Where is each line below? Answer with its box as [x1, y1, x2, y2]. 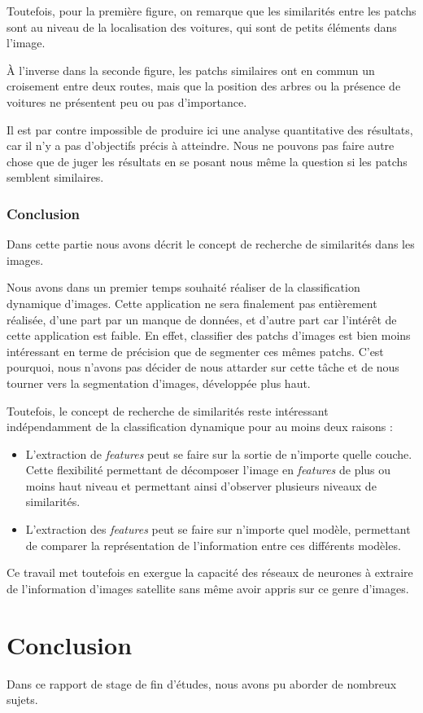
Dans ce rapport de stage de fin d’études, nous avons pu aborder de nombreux [7, 675, 397, 692]
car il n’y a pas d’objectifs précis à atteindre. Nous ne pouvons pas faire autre [7, 137, 395, 154]
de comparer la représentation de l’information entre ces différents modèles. [25, 536, 401, 553]
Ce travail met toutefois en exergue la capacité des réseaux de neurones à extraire [7, 564, 413, 581]
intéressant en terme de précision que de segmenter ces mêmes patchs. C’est [7, 342, 384, 359]
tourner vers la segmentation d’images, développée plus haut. [7, 374, 311, 391]
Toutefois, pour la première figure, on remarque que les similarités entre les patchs [7, 2, 416, 19]
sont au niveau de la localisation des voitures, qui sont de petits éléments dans [7, 18, 397, 35]
